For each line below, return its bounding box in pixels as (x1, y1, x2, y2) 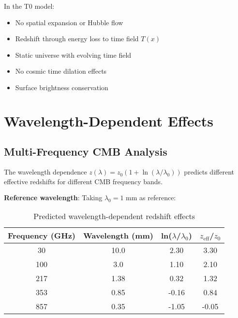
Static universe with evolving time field (15, 49, 132, 60)
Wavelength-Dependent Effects (4, 111, 214, 130)
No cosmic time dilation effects (15, 66, 107, 76)
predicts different (184, 167, 234, 177)
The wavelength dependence (4, 167, 87, 177)
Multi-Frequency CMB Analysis (4, 144, 167, 159)
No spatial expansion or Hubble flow (15, 17, 123, 27)
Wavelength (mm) (83, 229, 154, 241)
